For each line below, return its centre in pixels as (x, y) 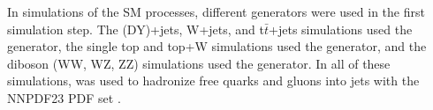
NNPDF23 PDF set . (64, 97)
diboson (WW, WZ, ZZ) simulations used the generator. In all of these (199, 63)
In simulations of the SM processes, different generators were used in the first (216, 11)
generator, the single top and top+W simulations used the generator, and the (217, 46)
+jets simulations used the (341, 29)
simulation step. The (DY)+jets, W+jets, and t (136, 29)
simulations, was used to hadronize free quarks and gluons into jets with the (213, 81)
